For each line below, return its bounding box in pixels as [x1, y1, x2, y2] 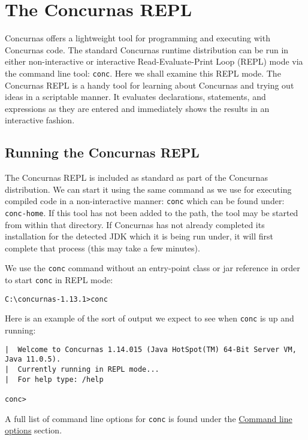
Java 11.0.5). [5, 355, 61, 364]
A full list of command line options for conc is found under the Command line [5, 412, 292, 424]
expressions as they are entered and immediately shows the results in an [5, 102, 270, 114]
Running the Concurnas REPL [5, 143, 200, 162]
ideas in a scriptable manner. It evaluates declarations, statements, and [5, 90, 266, 103]
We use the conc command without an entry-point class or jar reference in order [5, 262, 300, 274]
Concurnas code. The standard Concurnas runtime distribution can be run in [5, 43, 289, 56]
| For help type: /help [5, 375, 104, 384]
